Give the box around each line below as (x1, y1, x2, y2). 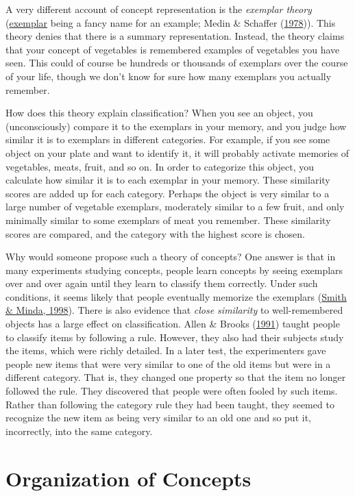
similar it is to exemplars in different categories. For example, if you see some (5, 132, 330, 147)
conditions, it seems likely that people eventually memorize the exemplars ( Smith (5, 289, 347, 303)
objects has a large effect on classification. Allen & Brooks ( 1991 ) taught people (5, 317, 340, 331)
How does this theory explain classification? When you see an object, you (5, 106, 313, 120)
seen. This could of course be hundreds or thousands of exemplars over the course (5, 55, 348, 70)
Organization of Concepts (5, 464, 252, 492)
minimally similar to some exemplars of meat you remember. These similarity (5, 212, 331, 227)
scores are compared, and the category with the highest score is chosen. (5, 226, 305, 240)
